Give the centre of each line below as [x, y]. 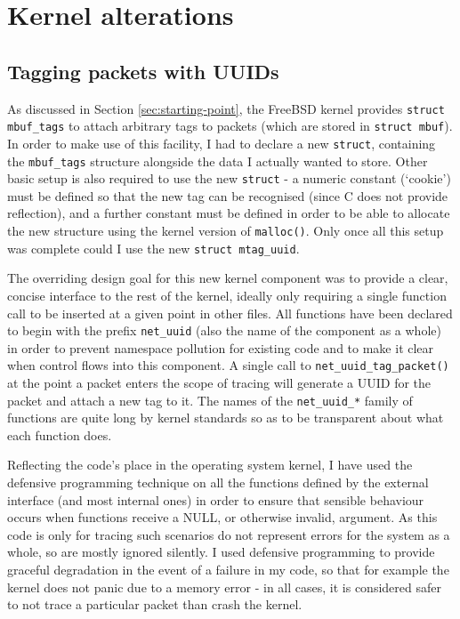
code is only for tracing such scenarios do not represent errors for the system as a [229, 534]
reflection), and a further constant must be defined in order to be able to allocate [229, 213]
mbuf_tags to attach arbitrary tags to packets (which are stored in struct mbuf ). [230, 126]
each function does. [60, 434]
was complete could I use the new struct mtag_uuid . [153, 248]
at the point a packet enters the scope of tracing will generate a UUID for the [219, 383]
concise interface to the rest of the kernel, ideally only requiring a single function [227, 295]
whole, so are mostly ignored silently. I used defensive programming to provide [221, 552]
